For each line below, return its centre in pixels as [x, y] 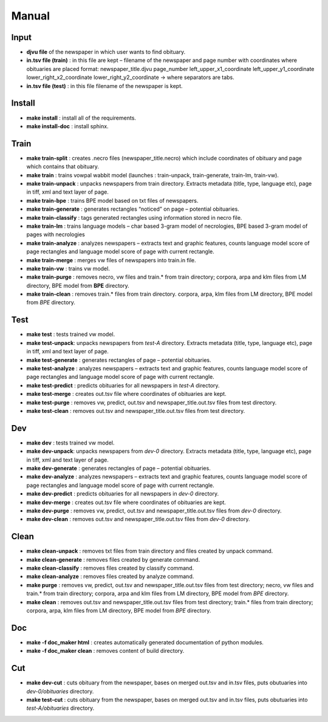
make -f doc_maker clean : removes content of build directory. [105, 651]
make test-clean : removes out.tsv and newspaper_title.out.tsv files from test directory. [136, 410]
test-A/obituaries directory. [60, 708]
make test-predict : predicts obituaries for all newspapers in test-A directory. [123, 385]
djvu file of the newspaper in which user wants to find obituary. [106, 52]
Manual [31, 16]
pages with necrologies [56, 234]
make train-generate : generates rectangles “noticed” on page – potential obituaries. [133, 209]
